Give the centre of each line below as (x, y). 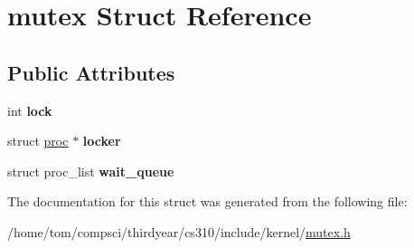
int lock (30, 110)
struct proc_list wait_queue (91, 171)
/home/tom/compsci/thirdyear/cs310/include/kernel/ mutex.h (179, 231)
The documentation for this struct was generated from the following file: (207, 201)
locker (102, 141)
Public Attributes (91, 72)
